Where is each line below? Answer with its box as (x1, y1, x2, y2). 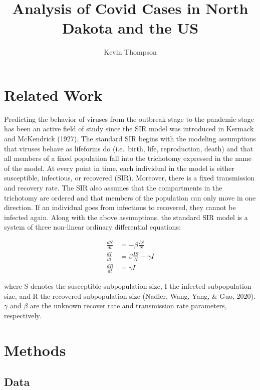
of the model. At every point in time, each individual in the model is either (4, 162, 234, 173)
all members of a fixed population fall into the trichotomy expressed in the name (4, 153, 251, 163)
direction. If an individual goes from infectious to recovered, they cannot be (4, 202, 236, 213)
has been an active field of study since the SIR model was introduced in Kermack (4, 123, 254, 134)
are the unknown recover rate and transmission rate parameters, (30, 300, 227, 311)
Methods (4, 339, 66, 360)
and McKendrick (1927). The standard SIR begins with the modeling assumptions (4, 133, 256, 144)
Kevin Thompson (104, 47, 157, 57)
